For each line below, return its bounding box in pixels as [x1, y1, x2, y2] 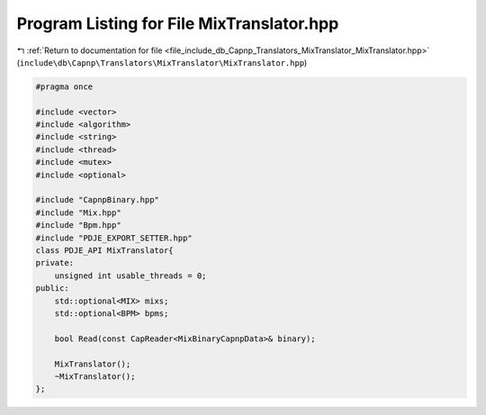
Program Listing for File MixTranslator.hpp [16, 14, 339, 33]
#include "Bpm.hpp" [35, 221, 121, 230]
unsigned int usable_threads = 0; [54, 270, 207, 281]
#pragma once [35, 81, 94, 92]
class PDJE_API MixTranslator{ [35, 246, 175, 256]
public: [35, 284, 69, 293]
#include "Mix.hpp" [35, 207, 121, 218]
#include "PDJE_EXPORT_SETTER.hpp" [35, 232, 193, 243]
